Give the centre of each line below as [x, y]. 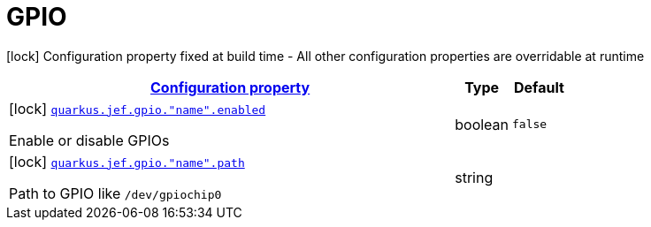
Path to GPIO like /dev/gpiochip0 [115, 193]
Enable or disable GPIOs [89, 140]
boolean [482, 124]
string [474, 177]
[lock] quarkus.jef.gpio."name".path [127, 161]
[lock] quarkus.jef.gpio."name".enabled [138, 108]
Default [539, 87]
